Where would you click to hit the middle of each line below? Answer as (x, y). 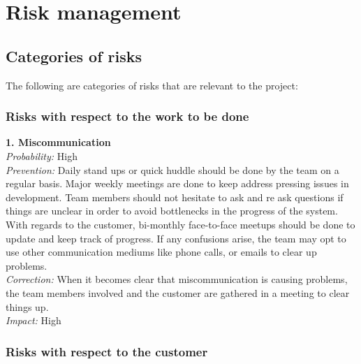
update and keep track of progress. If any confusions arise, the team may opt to (176, 238)
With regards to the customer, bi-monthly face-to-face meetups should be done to (180, 224)
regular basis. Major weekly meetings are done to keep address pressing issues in (177, 183)
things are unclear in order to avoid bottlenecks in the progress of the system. (172, 211)
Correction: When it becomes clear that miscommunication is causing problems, (177, 279)
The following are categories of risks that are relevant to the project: (152, 85)
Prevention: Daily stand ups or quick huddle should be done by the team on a (172, 169)
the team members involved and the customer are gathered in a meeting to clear (178, 292)
